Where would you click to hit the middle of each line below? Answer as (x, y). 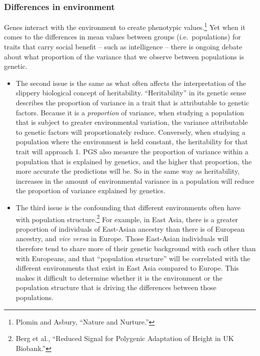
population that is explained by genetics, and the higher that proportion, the (134, 161)
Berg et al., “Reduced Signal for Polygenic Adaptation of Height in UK (125, 338)
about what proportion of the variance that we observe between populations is (124, 56)
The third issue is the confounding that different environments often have (128, 207)
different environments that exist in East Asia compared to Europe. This (127, 268)
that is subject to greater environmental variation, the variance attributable (132, 122)
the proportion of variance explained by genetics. (90, 190)
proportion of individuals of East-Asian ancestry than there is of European (130, 228)
